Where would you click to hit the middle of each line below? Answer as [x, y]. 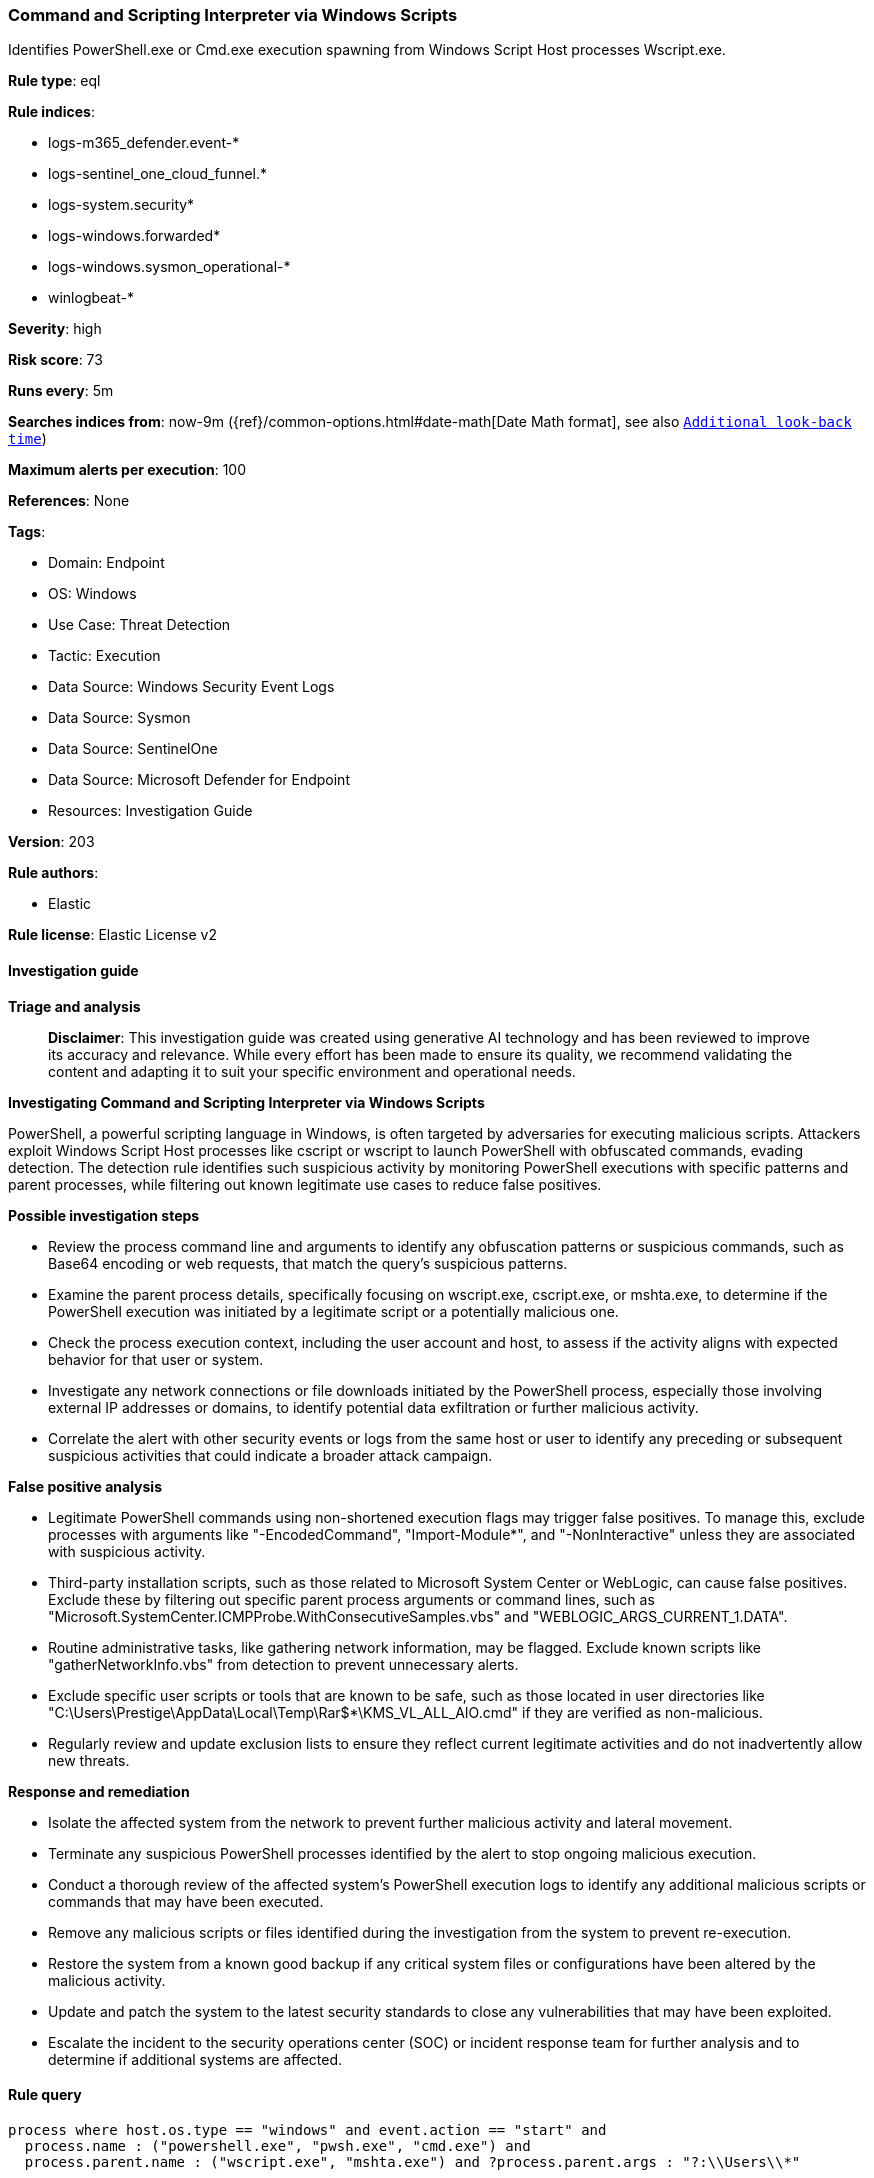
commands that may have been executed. [186, 1901]
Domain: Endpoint [106, 563]
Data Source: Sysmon [119, 718]
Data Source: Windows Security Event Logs [191, 687]
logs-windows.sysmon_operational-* [169, 267]
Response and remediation [99, 1791]
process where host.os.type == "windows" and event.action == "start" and [307, 2129]
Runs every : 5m [61, 391]
